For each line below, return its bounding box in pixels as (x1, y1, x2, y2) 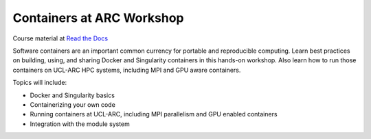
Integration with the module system (30, 120, 131, 128)
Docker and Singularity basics (30, 91, 115, 99)
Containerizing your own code (30, 100, 116, 109)
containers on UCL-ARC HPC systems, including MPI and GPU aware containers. (12, 66, 241, 74)
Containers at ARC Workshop (12, 10, 185, 25)
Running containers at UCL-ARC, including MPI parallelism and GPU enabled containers (30, 110, 278, 118)
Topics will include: (12, 79, 67, 87)
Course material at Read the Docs (12, 34, 109, 42)
